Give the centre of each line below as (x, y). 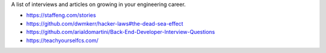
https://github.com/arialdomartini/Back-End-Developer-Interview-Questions (121, 32)
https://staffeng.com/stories (61, 15)
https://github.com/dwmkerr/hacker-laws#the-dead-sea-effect (105, 23)
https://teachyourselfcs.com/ (62, 40)
